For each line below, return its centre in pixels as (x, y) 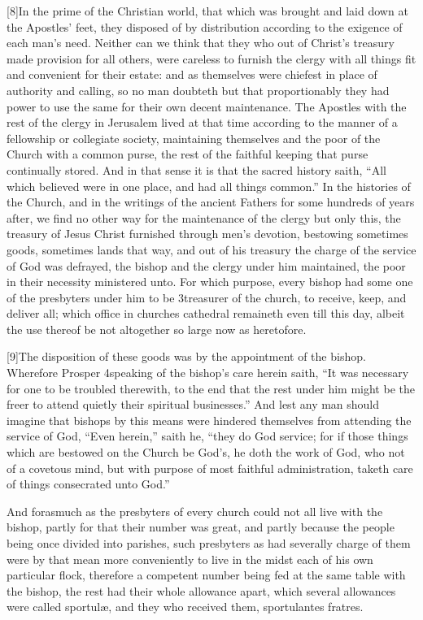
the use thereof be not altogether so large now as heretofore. (157, 329)
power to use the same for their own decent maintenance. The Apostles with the (207, 106)
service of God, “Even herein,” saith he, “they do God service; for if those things (207, 436)
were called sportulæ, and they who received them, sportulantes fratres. (185, 607)
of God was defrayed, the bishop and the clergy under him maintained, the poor (206, 265)
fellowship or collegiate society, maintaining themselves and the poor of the (194, 138)
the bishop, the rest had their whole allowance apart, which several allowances (201, 590)
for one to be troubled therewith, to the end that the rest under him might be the (211, 388)
